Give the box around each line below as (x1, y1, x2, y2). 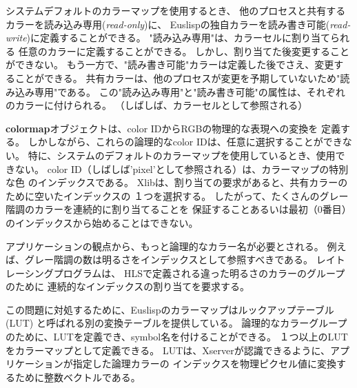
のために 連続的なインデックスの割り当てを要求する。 (6, 279, 249, 294)
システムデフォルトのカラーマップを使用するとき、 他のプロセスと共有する (6, 3, 346, 17)
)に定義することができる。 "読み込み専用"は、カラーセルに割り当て (26, 30, 330, 45)
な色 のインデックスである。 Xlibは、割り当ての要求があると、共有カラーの (6, 175, 348, 190)
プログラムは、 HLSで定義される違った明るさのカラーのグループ (53, 265, 345, 280)
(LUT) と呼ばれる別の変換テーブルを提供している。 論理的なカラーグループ (6, 316, 347, 330)
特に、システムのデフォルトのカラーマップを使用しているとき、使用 (28, 147, 336, 162)
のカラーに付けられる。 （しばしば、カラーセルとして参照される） (6, 98, 308, 112)
